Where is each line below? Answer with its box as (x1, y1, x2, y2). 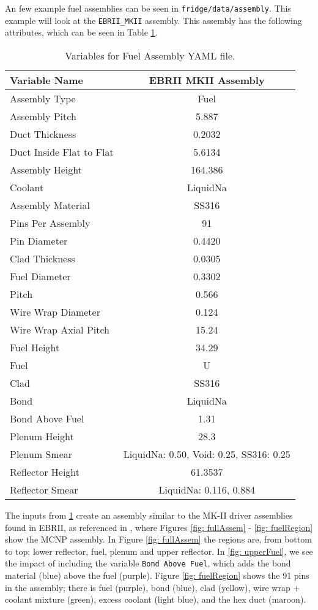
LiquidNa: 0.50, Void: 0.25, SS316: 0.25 (123, 446, 290, 461)
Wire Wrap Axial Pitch (10, 322, 110, 337)
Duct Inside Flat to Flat (10, 144, 114, 159)
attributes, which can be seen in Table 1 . (5, 26, 158, 39)
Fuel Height (10, 340, 60, 354)
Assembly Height (10, 162, 82, 177)
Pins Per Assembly (10, 215, 91, 230)
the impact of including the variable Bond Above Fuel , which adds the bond (5, 557, 291, 570)
